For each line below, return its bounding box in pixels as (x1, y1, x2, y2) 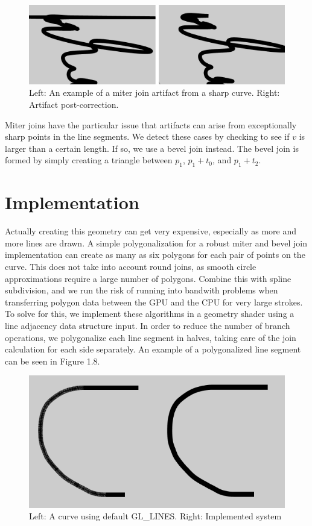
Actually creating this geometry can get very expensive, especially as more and (5, 225, 297, 237)
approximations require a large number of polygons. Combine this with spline (5, 272, 291, 284)
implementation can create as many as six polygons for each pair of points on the (5, 248, 305, 261)
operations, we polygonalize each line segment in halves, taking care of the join (5, 331, 296, 343)
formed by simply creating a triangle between (5, 154, 173, 166)
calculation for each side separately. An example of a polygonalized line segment (5, 343, 301, 355)
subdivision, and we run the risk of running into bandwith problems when (5, 284, 278, 296)
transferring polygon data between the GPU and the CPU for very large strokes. (5, 295, 303, 308)
